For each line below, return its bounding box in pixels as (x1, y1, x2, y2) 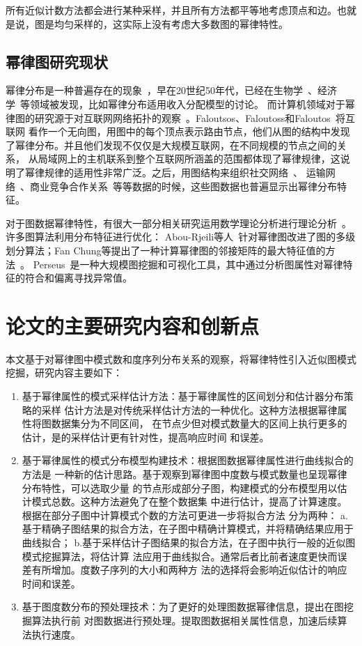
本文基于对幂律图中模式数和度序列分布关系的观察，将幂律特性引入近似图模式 (6, 351, 356, 366)
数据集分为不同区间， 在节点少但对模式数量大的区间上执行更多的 (51, 416, 347, 431)
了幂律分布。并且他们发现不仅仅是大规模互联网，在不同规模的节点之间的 (6, 137, 337, 152)
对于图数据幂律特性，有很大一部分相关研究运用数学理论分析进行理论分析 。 (6, 215, 352, 230)
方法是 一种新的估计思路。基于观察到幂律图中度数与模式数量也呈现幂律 (22, 466, 347, 481)
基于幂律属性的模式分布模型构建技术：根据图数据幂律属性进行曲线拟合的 (22, 453, 354, 468)
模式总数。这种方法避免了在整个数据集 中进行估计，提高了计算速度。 (31, 494, 347, 509)
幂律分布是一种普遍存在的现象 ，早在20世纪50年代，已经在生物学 (6, 83, 303, 98)
